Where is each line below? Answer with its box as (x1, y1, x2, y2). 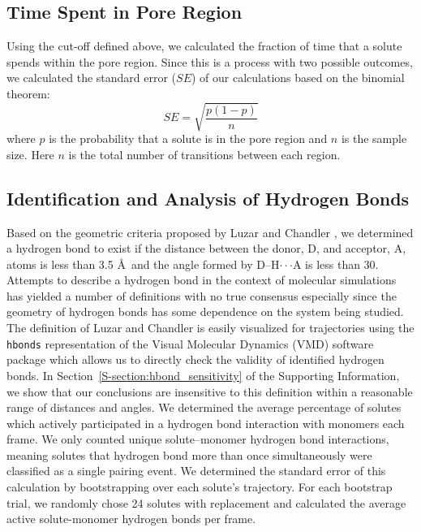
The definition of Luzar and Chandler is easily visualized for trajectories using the (6, 319, 415, 336)
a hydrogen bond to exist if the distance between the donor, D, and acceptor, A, (6, 240, 406, 257)
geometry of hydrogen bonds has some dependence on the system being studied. (6, 303, 404, 320)
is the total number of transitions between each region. (68, 145, 341, 162)
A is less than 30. (292, 255, 379, 272)
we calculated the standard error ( (6, 69, 177, 86)
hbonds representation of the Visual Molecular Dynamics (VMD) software (6, 335, 374, 352)
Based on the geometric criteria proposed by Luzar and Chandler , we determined (6, 223, 414, 240)
